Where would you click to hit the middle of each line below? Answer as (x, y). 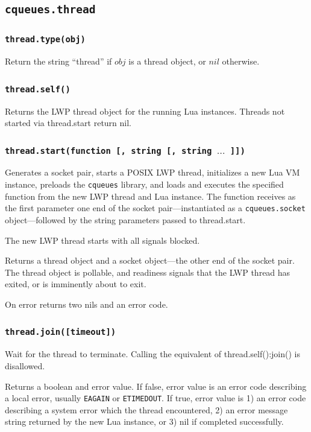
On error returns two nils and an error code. (86, 304)
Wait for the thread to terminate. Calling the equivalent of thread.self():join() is (152, 354)
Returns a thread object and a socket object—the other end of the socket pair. (150, 260)
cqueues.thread (50, 10)
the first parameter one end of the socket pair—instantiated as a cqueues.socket (155, 208)
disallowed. (25, 365)
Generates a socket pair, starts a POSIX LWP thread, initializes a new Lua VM (152, 172)
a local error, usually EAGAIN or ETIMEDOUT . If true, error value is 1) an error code (155, 398)
